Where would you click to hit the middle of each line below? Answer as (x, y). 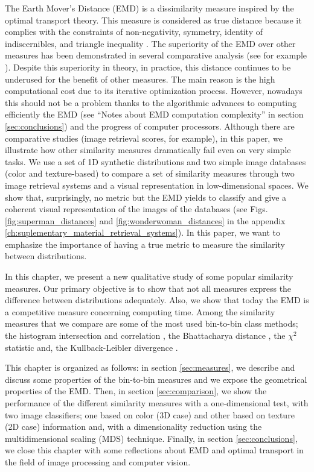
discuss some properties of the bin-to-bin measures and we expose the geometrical (156, 379)
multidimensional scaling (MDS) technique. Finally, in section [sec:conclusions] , (151, 438)
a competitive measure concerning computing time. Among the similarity (140, 311)
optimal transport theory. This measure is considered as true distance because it (153, 20)
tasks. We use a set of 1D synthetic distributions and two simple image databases (155, 161)
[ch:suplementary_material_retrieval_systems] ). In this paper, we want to (143, 232)
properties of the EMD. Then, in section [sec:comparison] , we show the (136, 391)
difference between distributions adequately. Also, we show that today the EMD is (157, 300)
